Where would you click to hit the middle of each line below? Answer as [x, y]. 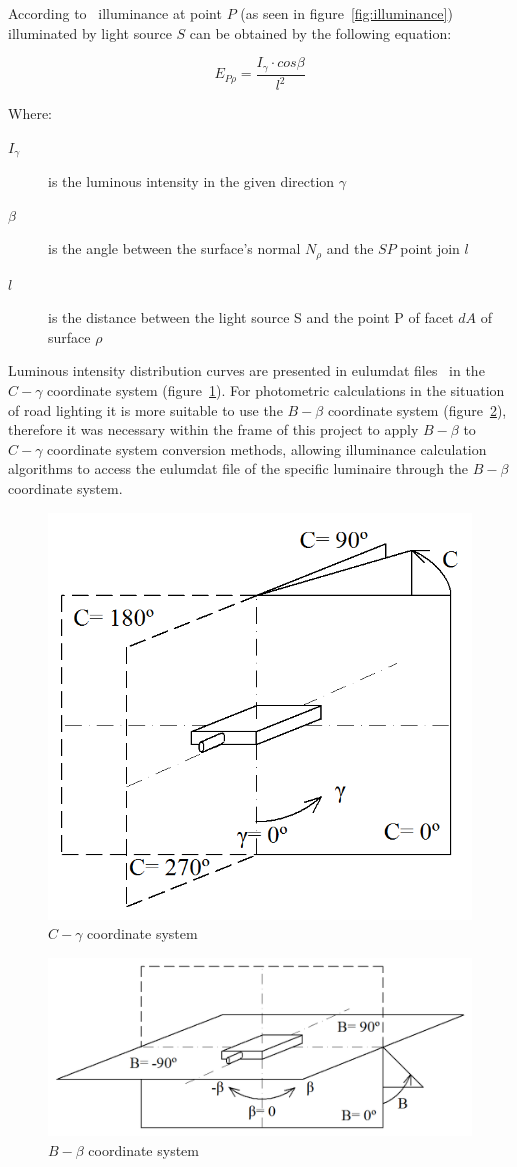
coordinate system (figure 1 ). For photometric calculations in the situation [276, 390]
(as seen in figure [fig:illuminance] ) [346, 13]
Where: [30, 113]
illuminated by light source [90, 32]
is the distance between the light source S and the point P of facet [251, 317]
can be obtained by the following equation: [320, 32]
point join [430, 248]
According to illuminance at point [115, 13]
